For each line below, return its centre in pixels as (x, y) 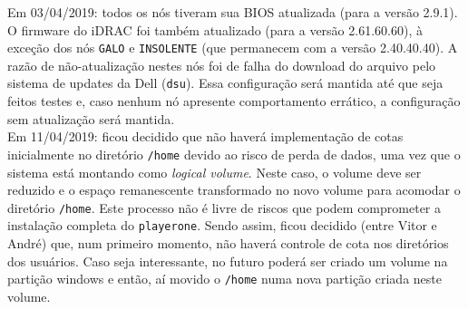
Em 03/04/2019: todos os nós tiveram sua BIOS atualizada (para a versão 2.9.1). (233, 12)
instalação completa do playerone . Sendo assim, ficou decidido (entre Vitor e (222, 225)
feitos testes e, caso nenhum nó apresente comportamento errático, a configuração (234, 101)
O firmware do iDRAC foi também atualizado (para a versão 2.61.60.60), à (215, 29)
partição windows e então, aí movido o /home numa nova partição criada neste (224, 279)
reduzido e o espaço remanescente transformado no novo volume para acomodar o (234, 190)
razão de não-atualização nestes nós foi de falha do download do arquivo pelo (222, 65)
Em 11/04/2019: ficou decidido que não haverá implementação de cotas (205, 136)
